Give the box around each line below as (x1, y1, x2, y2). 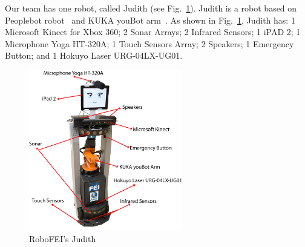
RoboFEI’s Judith (29, 232, 96, 245)
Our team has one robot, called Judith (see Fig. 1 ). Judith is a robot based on (5, 2, 297, 14)
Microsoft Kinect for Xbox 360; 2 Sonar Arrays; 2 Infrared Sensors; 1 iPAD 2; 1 (5, 25, 301, 38)
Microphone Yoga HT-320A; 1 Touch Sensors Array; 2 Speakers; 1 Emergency (5, 37, 294, 50)
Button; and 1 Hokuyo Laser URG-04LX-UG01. (5, 49, 183, 62)
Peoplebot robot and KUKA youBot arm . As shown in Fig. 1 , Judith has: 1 (5, 13, 295, 26)
